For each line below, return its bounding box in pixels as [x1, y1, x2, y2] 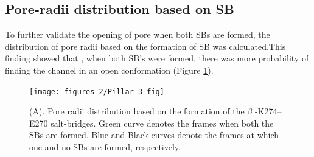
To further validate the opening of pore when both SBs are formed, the [5, 28, 270, 41]
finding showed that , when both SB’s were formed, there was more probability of [5, 52, 309, 65]
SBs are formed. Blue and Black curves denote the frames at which [29, 128, 279, 141]
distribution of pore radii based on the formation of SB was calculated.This [5, 40, 286, 52]
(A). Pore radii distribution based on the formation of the [29, 105, 245, 117]
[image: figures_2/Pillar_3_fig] [29, 87, 164, 96]
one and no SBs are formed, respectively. [29, 141, 181, 153]
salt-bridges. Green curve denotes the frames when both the [51, 116, 274, 129]
